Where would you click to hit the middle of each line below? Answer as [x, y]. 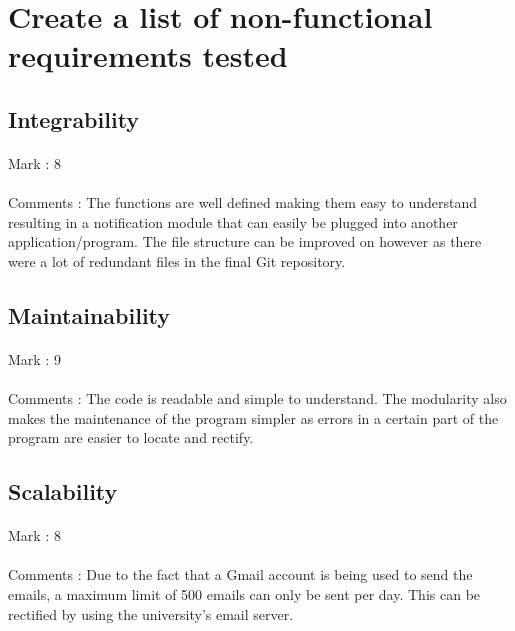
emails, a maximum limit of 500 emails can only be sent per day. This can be [244, 594]
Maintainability [89, 314]
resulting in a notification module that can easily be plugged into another [233, 221]
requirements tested [148, 55]
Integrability [74, 118]
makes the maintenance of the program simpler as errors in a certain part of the [253, 417]
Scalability [63, 491]
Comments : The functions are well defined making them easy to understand [242, 202]
